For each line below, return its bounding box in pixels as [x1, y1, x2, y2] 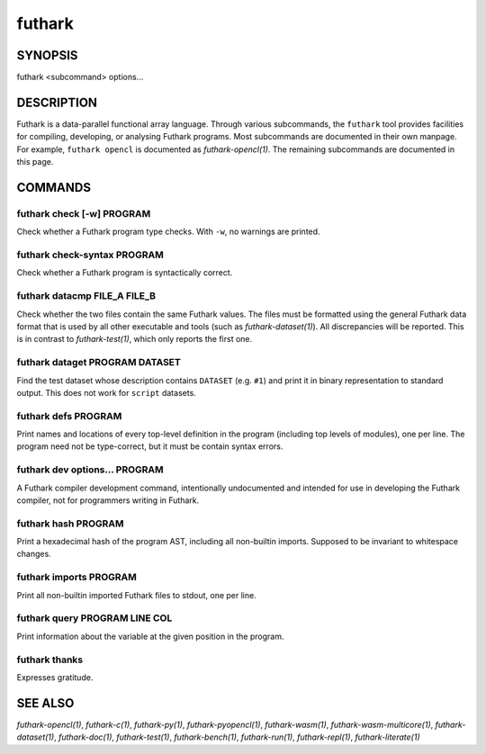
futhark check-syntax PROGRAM [16, 248, 164, 261]
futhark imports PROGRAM [16, 571, 137, 584]
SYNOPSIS [16, 48, 78, 63]
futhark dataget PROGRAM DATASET [16, 356, 182, 369]
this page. [16, 157, 54, 167]
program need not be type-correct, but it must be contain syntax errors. [16, 441, 283, 452]
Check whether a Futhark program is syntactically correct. [16, 267, 233, 278]
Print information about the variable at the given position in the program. [16, 631, 284, 642]
